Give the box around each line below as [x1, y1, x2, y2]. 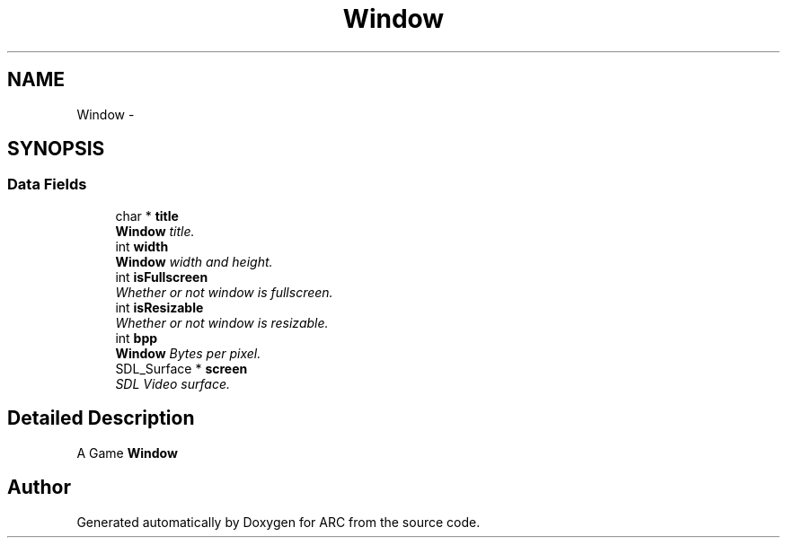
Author [7, 476, 71, 499]
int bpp [115, 330, 158, 346]
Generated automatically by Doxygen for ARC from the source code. [76, 514, 481, 530]
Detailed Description [7, 407, 195, 430]
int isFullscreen [115, 268, 208, 285]
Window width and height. [115, 253, 273, 269]
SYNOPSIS [7, 137, 105, 161]
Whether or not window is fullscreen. [115, 284, 333, 300]
